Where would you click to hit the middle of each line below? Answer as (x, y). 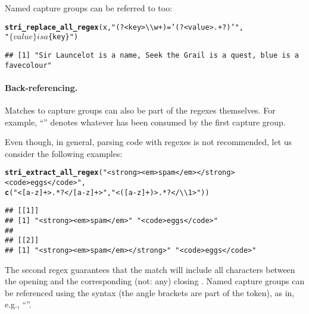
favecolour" (28, 65)
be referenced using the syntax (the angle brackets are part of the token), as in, (150, 292)
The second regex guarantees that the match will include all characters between (150, 269)
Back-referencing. (41, 87)
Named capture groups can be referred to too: (89, 8)
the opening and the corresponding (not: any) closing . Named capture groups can (155, 281)
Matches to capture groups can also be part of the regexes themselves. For (140, 110)
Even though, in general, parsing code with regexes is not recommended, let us (149, 142)
